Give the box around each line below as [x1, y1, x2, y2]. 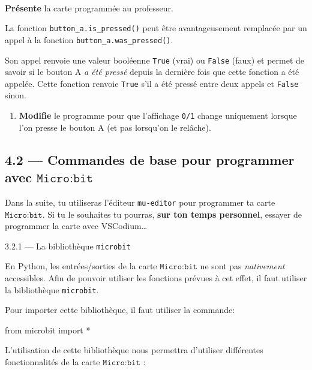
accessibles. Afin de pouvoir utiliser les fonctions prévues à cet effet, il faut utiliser [5, 271, 307, 284]
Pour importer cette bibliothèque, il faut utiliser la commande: [5, 303, 235, 316]
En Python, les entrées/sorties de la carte [5, 260, 157, 272]
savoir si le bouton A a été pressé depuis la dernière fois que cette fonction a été [5, 65, 299, 78]
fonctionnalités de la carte [5, 355, 100, 368]
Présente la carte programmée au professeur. [5, 1, 173, 14]
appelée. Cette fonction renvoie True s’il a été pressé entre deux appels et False [5, 77, 299, 89]
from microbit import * [5, 323, 91, 336]
